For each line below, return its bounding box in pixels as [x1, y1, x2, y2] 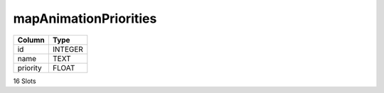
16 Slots [13, 77, 36, 85]
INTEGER [52, 44, 83, 54]
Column [17, 35, 46, 45]
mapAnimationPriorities [13, 11, 157, 26]
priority [17, 62, 42, 72]
